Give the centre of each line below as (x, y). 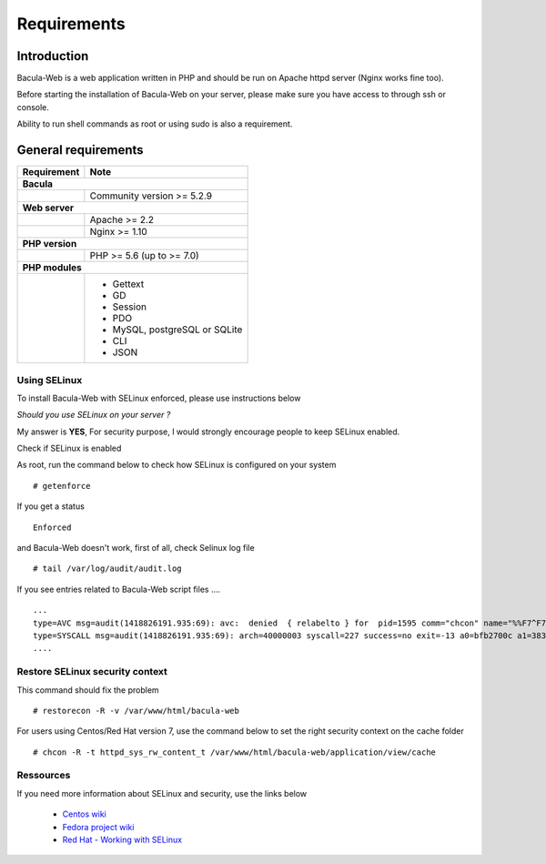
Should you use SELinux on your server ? (94, 415)
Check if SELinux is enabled (69, 448)
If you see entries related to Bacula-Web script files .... (119, 589)
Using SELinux (50, 380)
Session (130, 307)
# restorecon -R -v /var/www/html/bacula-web (136, 711)
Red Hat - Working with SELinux (122, 839)
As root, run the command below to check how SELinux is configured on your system (177, 465)
